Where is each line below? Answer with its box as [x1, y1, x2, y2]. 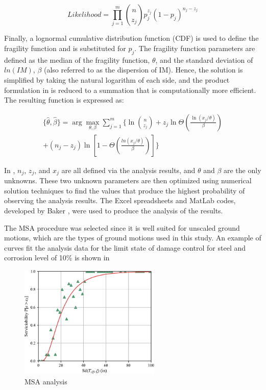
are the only [223, 164, 261, 175]
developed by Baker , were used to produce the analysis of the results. [4, 205, 223, 215]
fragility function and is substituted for [4, 42, 126, 53]
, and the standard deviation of [155, 54, 253, 65]
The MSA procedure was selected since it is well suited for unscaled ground [4, 222, 240, 233]
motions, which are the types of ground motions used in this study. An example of [4, 232, 261, 243]
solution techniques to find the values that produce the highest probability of [4, 185, 245, 196]
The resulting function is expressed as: [4, 94, 124, 105]
